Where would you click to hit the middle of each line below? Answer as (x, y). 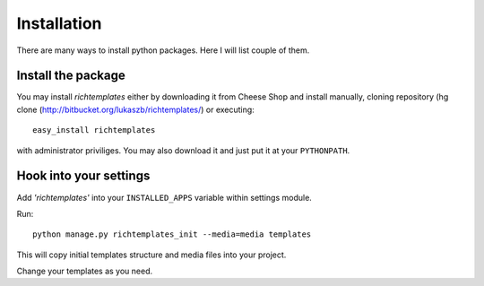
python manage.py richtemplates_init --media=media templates (172, 234)
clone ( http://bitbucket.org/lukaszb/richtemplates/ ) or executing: (135, 109)
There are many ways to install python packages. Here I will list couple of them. (163, 50)
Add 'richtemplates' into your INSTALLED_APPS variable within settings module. (164, 197)
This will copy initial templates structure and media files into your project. (151, 255)
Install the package (71, 76)
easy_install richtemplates (94, 130)
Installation (59, 23)
